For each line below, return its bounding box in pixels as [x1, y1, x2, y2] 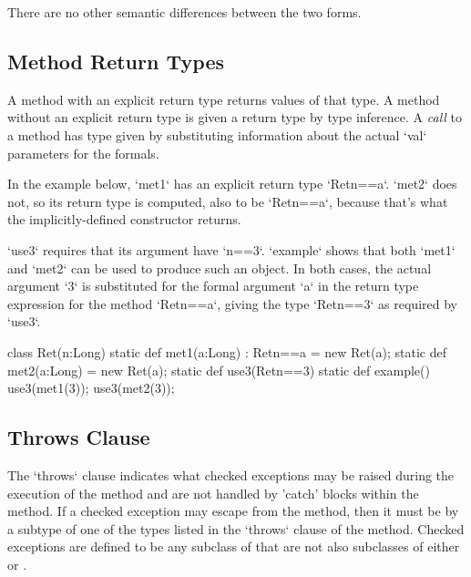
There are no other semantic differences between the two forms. [7, 3, 362, 21]
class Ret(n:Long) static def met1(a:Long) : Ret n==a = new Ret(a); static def [7, 342, 446, 361]
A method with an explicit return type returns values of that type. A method [7, 89, 440, 108]
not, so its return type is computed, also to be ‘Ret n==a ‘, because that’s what [7, 191, 448, 211]
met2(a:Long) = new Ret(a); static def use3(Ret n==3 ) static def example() [7, 360, 430, 379]
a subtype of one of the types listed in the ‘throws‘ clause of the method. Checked [7, 519, 465, 538]
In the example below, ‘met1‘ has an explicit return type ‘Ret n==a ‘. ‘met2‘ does [7, 174, 457, 193]
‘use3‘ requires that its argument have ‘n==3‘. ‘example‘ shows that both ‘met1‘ [7, 240, 456, 259]
